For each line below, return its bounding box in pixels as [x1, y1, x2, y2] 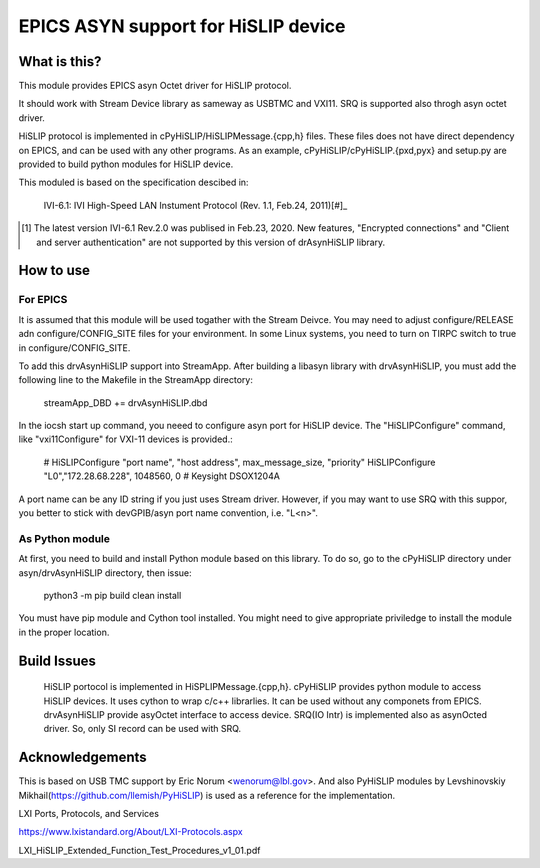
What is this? [18, 53, 102, 70]
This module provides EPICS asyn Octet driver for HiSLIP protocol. [18, 80, 292, 92]
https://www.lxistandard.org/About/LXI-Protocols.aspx [18, 826, 244, 838]
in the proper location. [18, 626, 110, 638]
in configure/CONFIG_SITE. [18, 341, 131, 354]
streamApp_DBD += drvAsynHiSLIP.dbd [43, 396, 208, 409]
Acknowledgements [18, 749, 147, 766]
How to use [18, 262, 90, 279]
